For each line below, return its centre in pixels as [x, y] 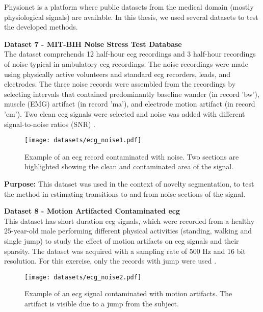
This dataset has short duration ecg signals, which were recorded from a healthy [129, 220]
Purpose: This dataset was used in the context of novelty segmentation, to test [129, 183]
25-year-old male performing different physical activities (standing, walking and [128, 231]
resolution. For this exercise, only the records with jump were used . [110, 261]
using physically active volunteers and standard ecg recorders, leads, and [117, 74]
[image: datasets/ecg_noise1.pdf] [83, 140]
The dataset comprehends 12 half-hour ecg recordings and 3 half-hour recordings [130, 54]
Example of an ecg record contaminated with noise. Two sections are [132, 156]
